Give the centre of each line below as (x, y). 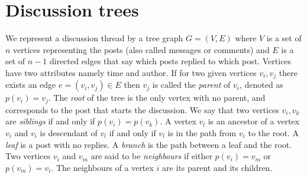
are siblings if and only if (50, 121)
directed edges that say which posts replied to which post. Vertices (170, 61)
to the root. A (274, 133)
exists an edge (31, 85)
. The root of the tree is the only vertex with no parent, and (157, 98)
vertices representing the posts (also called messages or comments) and (141, 49)
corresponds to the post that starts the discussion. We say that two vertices (142, 109)
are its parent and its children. (217, 167)
